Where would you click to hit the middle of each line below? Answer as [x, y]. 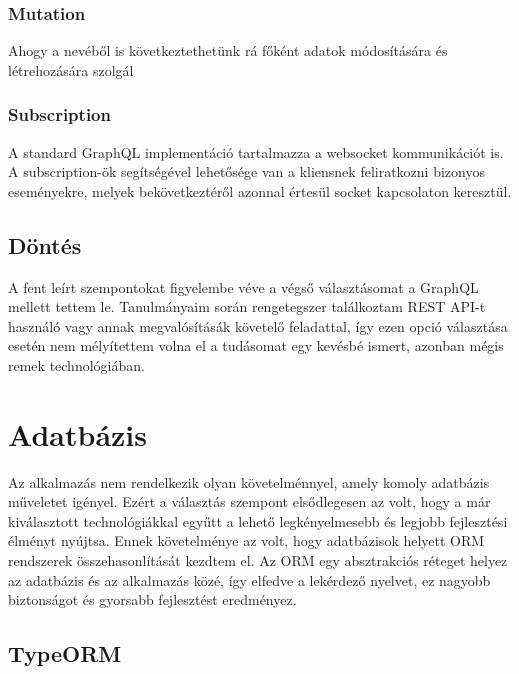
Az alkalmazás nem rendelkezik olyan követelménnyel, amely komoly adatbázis [249, 481]
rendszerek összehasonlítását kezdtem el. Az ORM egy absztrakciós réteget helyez [258, 560]
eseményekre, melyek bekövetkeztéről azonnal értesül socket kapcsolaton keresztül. [260, 190]
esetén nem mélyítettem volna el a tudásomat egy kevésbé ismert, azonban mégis [256, 345]
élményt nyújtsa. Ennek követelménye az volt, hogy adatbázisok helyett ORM [246, 540]
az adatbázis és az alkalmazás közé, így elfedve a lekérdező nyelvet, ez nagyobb [249, 579]
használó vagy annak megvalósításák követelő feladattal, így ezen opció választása [258, 325]
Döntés [45, 244]
